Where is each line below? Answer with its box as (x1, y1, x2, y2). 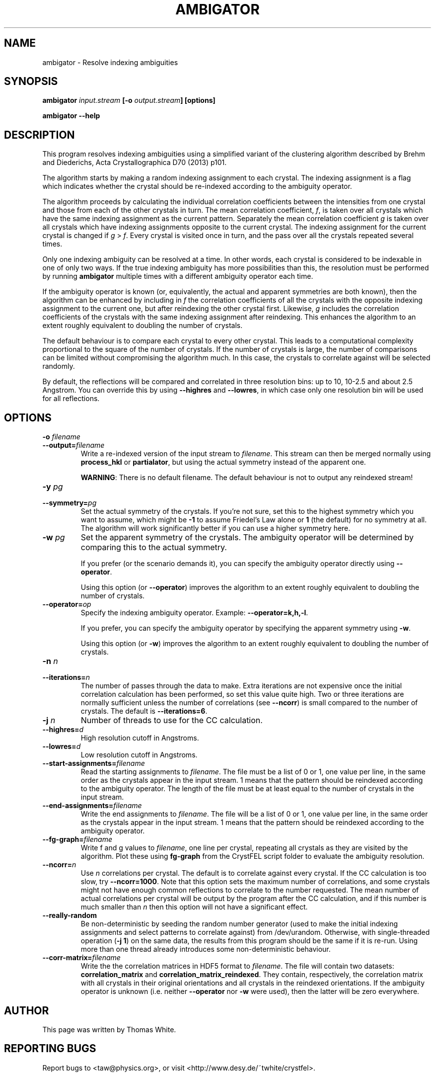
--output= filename (42, 441, 105, 450)
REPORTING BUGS (4, 1042, 96, 1055)
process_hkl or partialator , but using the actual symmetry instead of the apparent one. (80, 458, 366, 467)
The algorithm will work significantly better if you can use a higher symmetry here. (80, 524, 351, 533)
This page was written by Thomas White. (42, 1025, 176, 1034)
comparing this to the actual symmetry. (80, 542, 227, 553)
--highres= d (42, 725, 84, 734)
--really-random (42, 911, 97, 920)
